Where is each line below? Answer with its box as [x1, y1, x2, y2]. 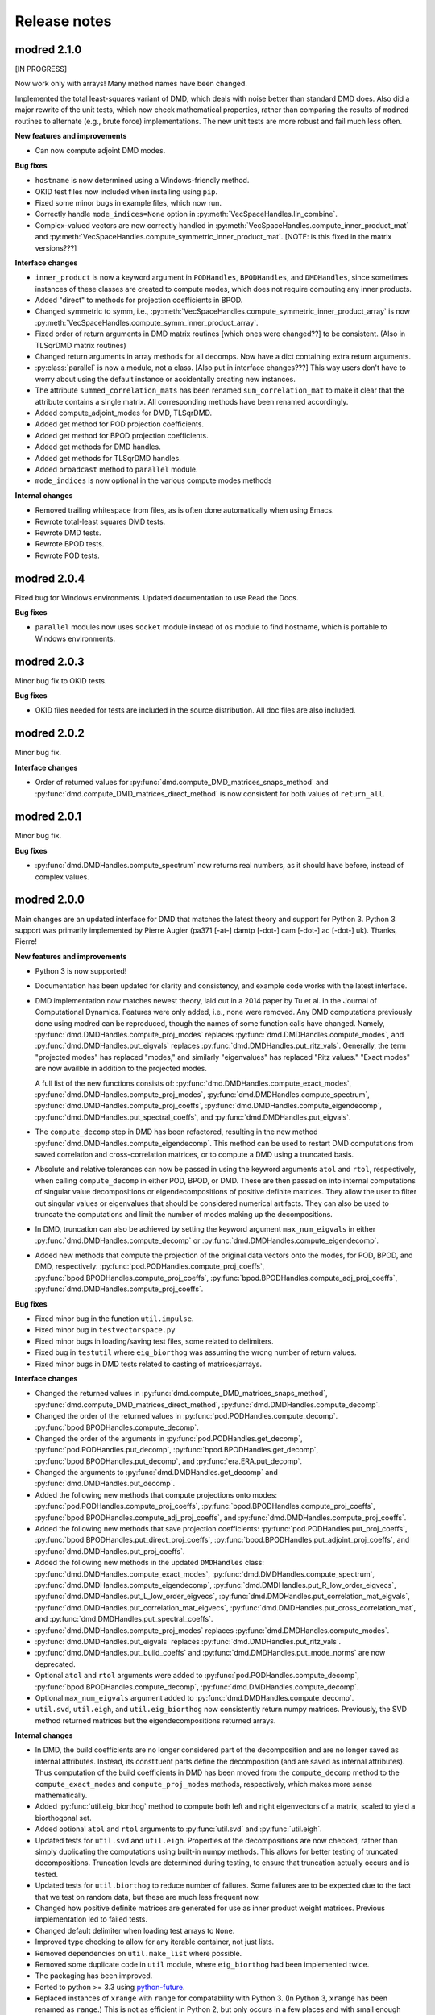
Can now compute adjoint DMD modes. [35, 146, 166, 156]
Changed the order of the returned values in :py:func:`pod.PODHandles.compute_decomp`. [35, 1411, 338, 1421]
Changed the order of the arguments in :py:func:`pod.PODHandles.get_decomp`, [35, 1433, 303, 1443]
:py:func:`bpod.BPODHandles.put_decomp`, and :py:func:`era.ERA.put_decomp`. [35, 1456, 302, 1466]
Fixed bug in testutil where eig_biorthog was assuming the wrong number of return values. [35, 1348, 357, 1357]
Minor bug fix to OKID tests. [14, 675, 107, 685]
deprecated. [35, 1659, 76, 1668]
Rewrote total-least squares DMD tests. [35, 517, 166, 526]
